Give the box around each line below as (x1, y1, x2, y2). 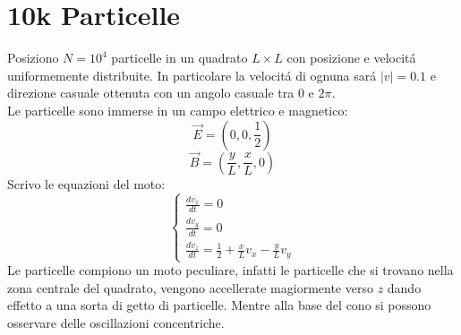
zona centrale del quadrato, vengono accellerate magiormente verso (7, 278, 373, 296)
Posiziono (7, 48, 59, 67)
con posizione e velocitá (286, 48, 416, 67)
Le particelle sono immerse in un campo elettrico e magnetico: (7, 100, 348, 119)
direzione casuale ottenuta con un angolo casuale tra (7, 83, 295, 102)
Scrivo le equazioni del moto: (7, 174, 166, 193)
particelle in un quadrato (111, 48, 248, 67)
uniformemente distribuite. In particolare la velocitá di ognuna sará (7, 65, 377, 84)
